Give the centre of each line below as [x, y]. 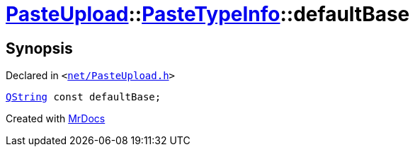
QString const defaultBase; [84, 97]
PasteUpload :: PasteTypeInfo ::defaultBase [208, 14]
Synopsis [39, 48]
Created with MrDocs [56, 119]
